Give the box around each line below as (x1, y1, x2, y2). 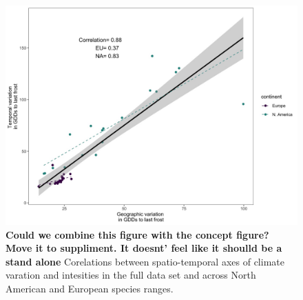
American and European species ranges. (6, 281, 174, 295)
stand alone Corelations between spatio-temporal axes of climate (6, 254, 284, 268)
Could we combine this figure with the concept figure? (6, 227, 269, 241)
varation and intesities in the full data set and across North (6, 268, 256, 282)
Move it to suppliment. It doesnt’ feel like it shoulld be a (6, 241, 282, 255)
